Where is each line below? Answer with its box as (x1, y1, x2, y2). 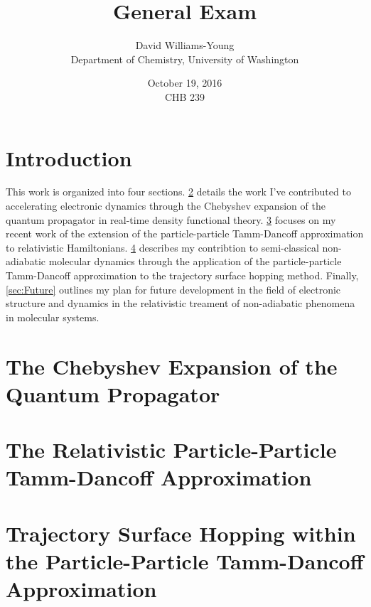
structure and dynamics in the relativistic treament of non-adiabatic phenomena (6, 296, 355, 311)
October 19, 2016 (147, 75, 222, 90)
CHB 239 (164, 89, 205, 104)
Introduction (6, 143, 132, 172)
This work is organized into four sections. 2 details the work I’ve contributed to (6, 184, 351, 199)
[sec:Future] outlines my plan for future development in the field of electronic (6, 281, 341, 296)
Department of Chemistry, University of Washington (70, 51, 299, 66)
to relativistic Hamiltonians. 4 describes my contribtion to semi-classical (6, 240, 319, 254)
